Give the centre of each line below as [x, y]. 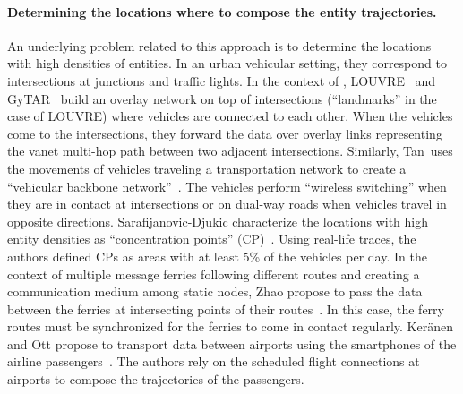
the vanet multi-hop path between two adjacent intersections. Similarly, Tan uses [230, 151]
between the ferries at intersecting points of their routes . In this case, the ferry [226, 308]
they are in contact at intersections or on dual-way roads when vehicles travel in [227, 204]
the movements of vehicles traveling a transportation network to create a [207, 168]
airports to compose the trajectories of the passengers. [156, 379]
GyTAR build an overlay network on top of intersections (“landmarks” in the [222, 98]
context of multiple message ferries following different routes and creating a [214, 274]
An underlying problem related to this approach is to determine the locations [219, 45]
